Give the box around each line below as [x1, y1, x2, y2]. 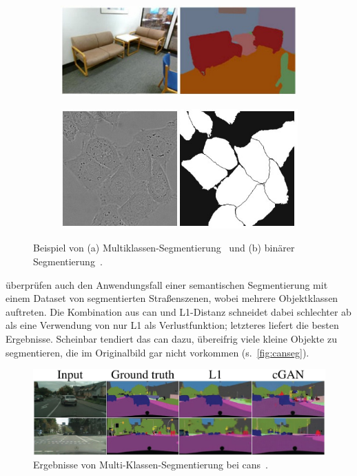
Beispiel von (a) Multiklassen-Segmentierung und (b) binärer [33, 240, 295, 255]
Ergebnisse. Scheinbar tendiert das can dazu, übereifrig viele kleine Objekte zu [6, 331, 337, 345]
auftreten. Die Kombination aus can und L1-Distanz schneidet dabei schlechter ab [6, 304, 351, 318]
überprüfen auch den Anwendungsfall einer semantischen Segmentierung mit [6, 277, 328, 292]
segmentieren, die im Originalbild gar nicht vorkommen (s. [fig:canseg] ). [6, 345, 309, 359]
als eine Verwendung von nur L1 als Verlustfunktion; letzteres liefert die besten [6, 318, 339, 332]
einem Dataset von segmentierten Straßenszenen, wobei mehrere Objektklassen [6, 291, 338, 305]
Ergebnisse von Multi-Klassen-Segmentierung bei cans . [33, 457, 268, 472]
